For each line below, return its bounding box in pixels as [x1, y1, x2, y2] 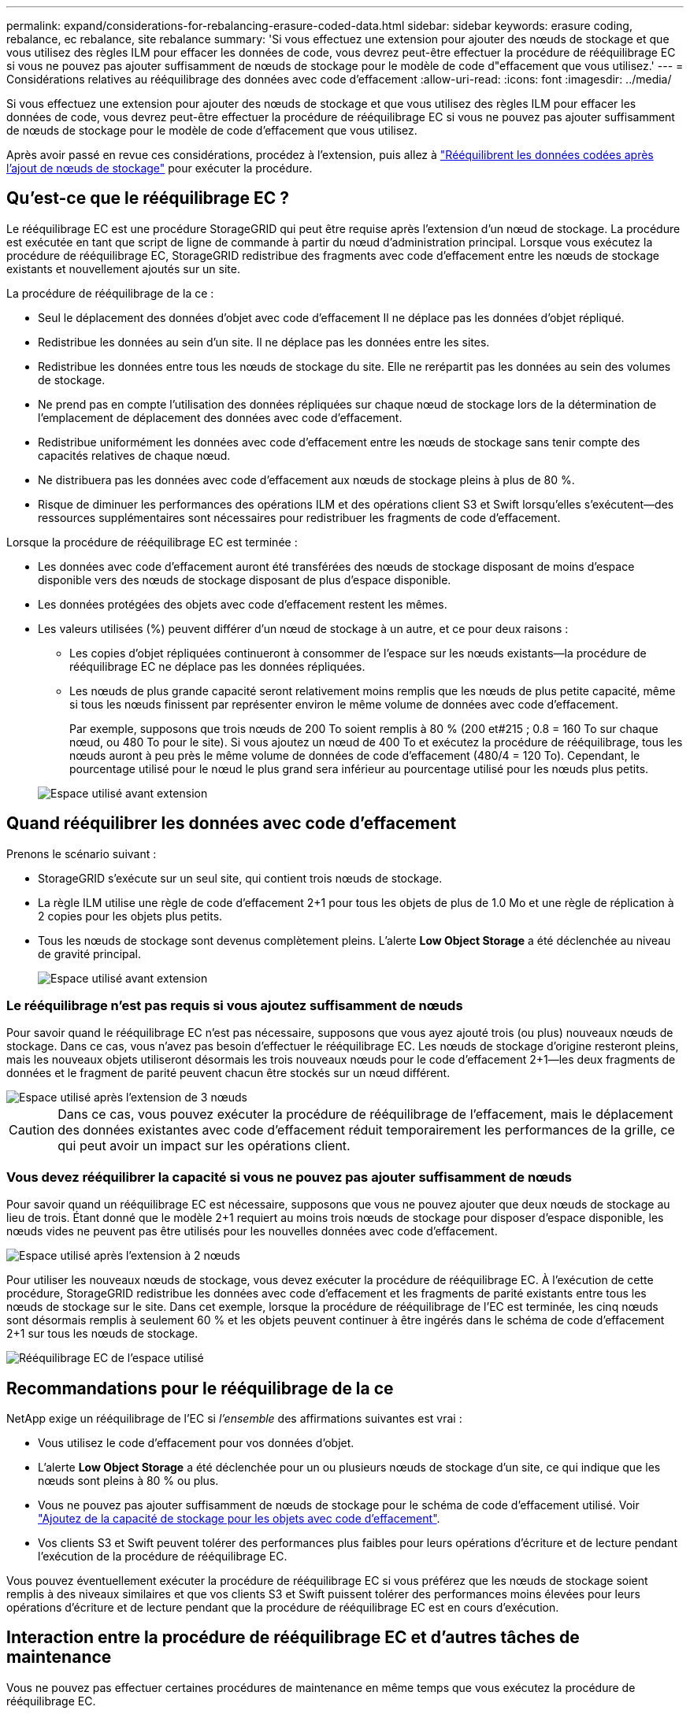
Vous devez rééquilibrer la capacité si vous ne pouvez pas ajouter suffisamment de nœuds [6, 1168, 572, 1185]
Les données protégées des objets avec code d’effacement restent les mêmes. [38, 597, 447, 611]
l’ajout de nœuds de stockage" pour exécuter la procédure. [6, 161, 313, 175]
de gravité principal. [38, 946, 142, 961]
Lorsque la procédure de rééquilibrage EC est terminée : [6, 535, 298, 549]
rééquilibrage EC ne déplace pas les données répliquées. [69, 659, 365, 673]
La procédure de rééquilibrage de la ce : [6, 286, 214, 300]
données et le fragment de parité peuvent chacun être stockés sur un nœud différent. [6, 1066, 451, 1080]
